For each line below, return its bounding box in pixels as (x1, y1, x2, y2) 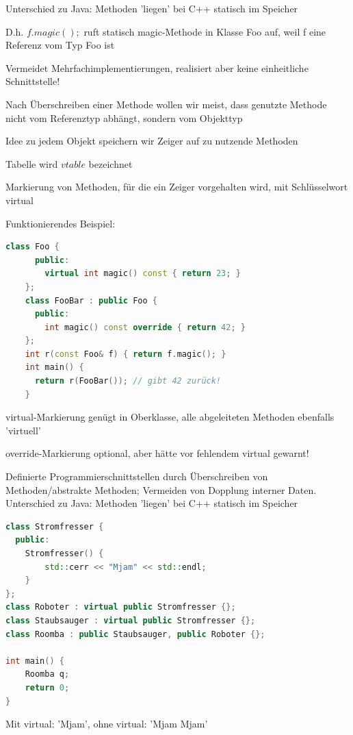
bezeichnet (88, 156, 133, 171)
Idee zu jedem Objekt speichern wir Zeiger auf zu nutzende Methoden (5, 134, 298, 148)
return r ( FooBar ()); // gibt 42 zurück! (34, 376, 222, 386)
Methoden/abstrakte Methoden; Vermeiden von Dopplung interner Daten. (5, 482, 317, 497)
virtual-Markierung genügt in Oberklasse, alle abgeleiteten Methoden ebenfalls (5, 410, 335, 424)
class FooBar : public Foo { (25, 295, 157, 306)
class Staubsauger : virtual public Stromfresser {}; (5, 615, 256, 625)
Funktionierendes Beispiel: (5, 216, 116, 230)
